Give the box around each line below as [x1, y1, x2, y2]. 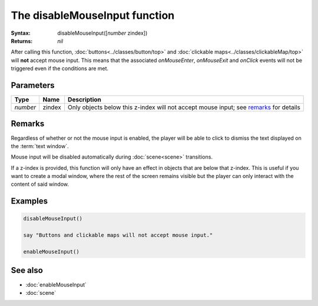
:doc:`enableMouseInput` [25, 281, 87, 288]
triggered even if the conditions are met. [11, 65, 109, 72]
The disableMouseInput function [11, 9, 175, 22]
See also [11, 265, 44, 275]
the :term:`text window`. [11, 142, 69, 150]
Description [68, 96, 101, 104]
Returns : [11, 37, 33, 44]
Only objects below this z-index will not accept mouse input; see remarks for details [68, 103, 300, 111]
